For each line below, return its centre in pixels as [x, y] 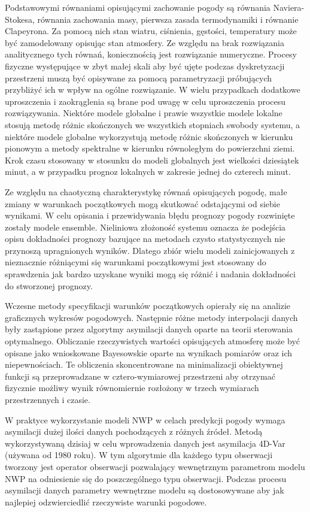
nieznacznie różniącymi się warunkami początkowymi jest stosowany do [136, 262]
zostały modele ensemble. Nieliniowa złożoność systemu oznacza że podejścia [145, 227]
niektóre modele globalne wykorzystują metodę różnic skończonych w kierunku [149, 136]
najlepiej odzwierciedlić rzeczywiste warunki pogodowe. [106, 502]
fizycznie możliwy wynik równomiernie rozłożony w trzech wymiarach [132, 388]
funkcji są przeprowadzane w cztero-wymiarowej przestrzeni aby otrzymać [140, 376]
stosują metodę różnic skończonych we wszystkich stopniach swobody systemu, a [152, 124]
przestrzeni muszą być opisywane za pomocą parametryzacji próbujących [139, 78]
